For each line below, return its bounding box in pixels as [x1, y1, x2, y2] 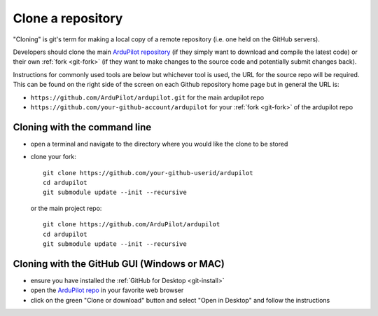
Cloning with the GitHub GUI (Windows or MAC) [13, 258, 225, 270]
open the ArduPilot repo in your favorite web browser [30, 286, 184, 294]
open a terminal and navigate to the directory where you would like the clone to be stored [30, 139, 288, 148]
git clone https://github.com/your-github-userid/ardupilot [43, 169, 253, 177]
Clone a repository [13, 11, 123, 26]
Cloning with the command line [13, 121, 152, 133]
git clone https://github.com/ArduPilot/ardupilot [43, 221, 220, 228]
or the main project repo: [30, 204, 102, 212]
